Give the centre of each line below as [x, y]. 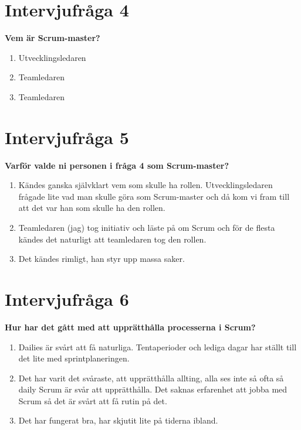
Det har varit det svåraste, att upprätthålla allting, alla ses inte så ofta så [151, 378]
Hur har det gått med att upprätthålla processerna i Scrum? [130, 327]
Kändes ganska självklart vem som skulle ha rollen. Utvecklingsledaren [146, 185]
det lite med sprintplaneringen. [74, 358]
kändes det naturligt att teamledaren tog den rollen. [112, 239]
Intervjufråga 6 [67, 298]
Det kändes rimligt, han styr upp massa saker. [102, 259]
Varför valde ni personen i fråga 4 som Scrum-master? [117, 165]
